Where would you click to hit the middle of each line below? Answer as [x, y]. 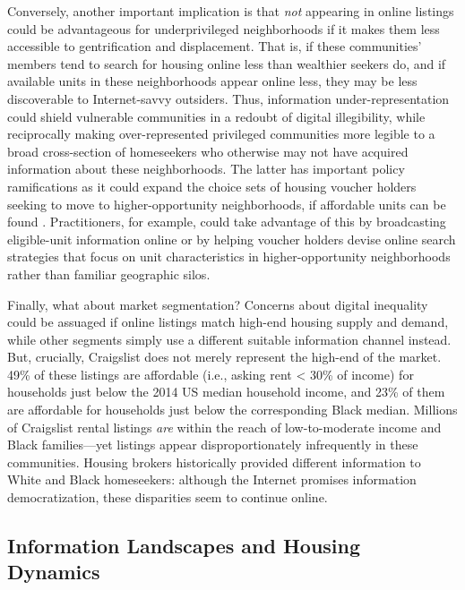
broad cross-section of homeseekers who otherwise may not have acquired [208, 151]
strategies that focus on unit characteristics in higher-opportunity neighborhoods [229, 257]
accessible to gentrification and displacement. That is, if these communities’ [215, 46]
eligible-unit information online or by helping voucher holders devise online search [232, 239]
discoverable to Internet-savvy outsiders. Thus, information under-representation [228, 98]
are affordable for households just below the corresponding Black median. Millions [232, 410]
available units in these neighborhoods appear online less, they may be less [212, 81]
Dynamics [54, 572]
